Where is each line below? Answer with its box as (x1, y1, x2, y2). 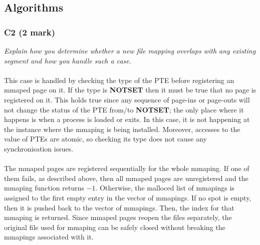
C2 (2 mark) (4, 25, 56, 38)
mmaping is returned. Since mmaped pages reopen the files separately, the (4, 212, 232, 222)
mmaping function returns (4, 182, 85, 193)
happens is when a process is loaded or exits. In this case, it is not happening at (4, 114, 250, 124)
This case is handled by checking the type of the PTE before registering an (4, 74, 234, 85)
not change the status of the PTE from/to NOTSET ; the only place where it (4, 104, 244, 114)
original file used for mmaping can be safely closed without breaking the (4, 221, 225, 232)
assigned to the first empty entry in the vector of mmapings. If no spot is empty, (4, 192, 251, 202)
